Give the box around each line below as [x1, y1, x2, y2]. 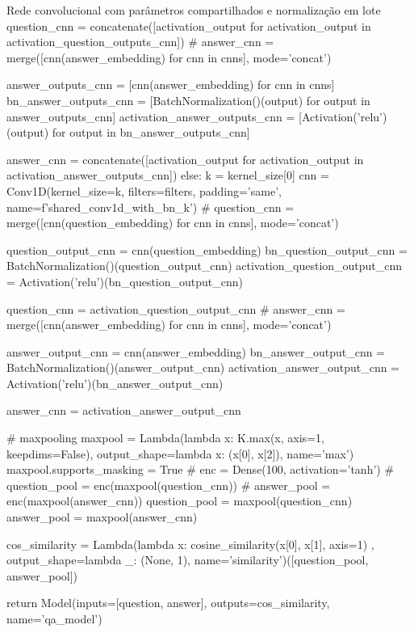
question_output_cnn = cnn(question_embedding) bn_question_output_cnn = [6, 241, 408, 258]
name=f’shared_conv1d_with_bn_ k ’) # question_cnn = [6, 198, 295, 215]
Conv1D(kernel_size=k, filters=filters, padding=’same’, [6, 182, 282, 199]
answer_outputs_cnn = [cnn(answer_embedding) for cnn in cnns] [6, 76, 335, 93]
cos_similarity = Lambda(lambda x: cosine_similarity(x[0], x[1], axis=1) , [6, 535, 374, 552]
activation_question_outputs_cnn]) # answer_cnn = [6, 33, 274, 50]
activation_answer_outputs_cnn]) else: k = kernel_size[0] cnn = [6, 167, 329, 184]
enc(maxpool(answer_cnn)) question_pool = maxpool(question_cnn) [6, 492, 353, 509]
